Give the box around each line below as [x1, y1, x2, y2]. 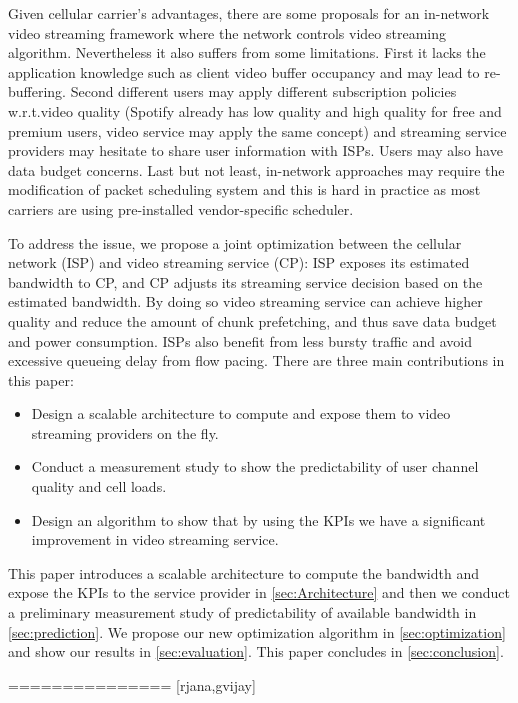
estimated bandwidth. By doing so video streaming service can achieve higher [8, 291, 483, 312]
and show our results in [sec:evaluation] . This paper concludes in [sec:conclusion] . [8, 641, 504, 662]
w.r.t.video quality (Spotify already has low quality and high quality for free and [8, 100, 502, 121]
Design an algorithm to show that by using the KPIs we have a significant [31, 509, 486, 530]
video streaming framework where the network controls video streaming [8, 22, 446, 43]
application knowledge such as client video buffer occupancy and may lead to [8, 61, 480, 82]
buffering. [8, 81, 67, 102]
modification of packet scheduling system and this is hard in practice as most [8, 179, 481, 200]
